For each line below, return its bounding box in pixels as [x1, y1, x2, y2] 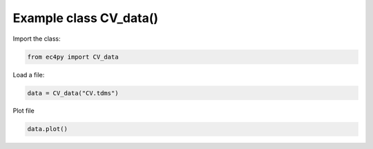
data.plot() [27, 125, 68, 133]
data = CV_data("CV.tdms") [27, 89, 119, 97]
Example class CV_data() [12, 10, 159, 26]
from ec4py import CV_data [27, 52, 119, 61]
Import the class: [12, 34, 61, 43]
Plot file [12, 107, 35, 115]
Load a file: [12, 70, 45, 79]
